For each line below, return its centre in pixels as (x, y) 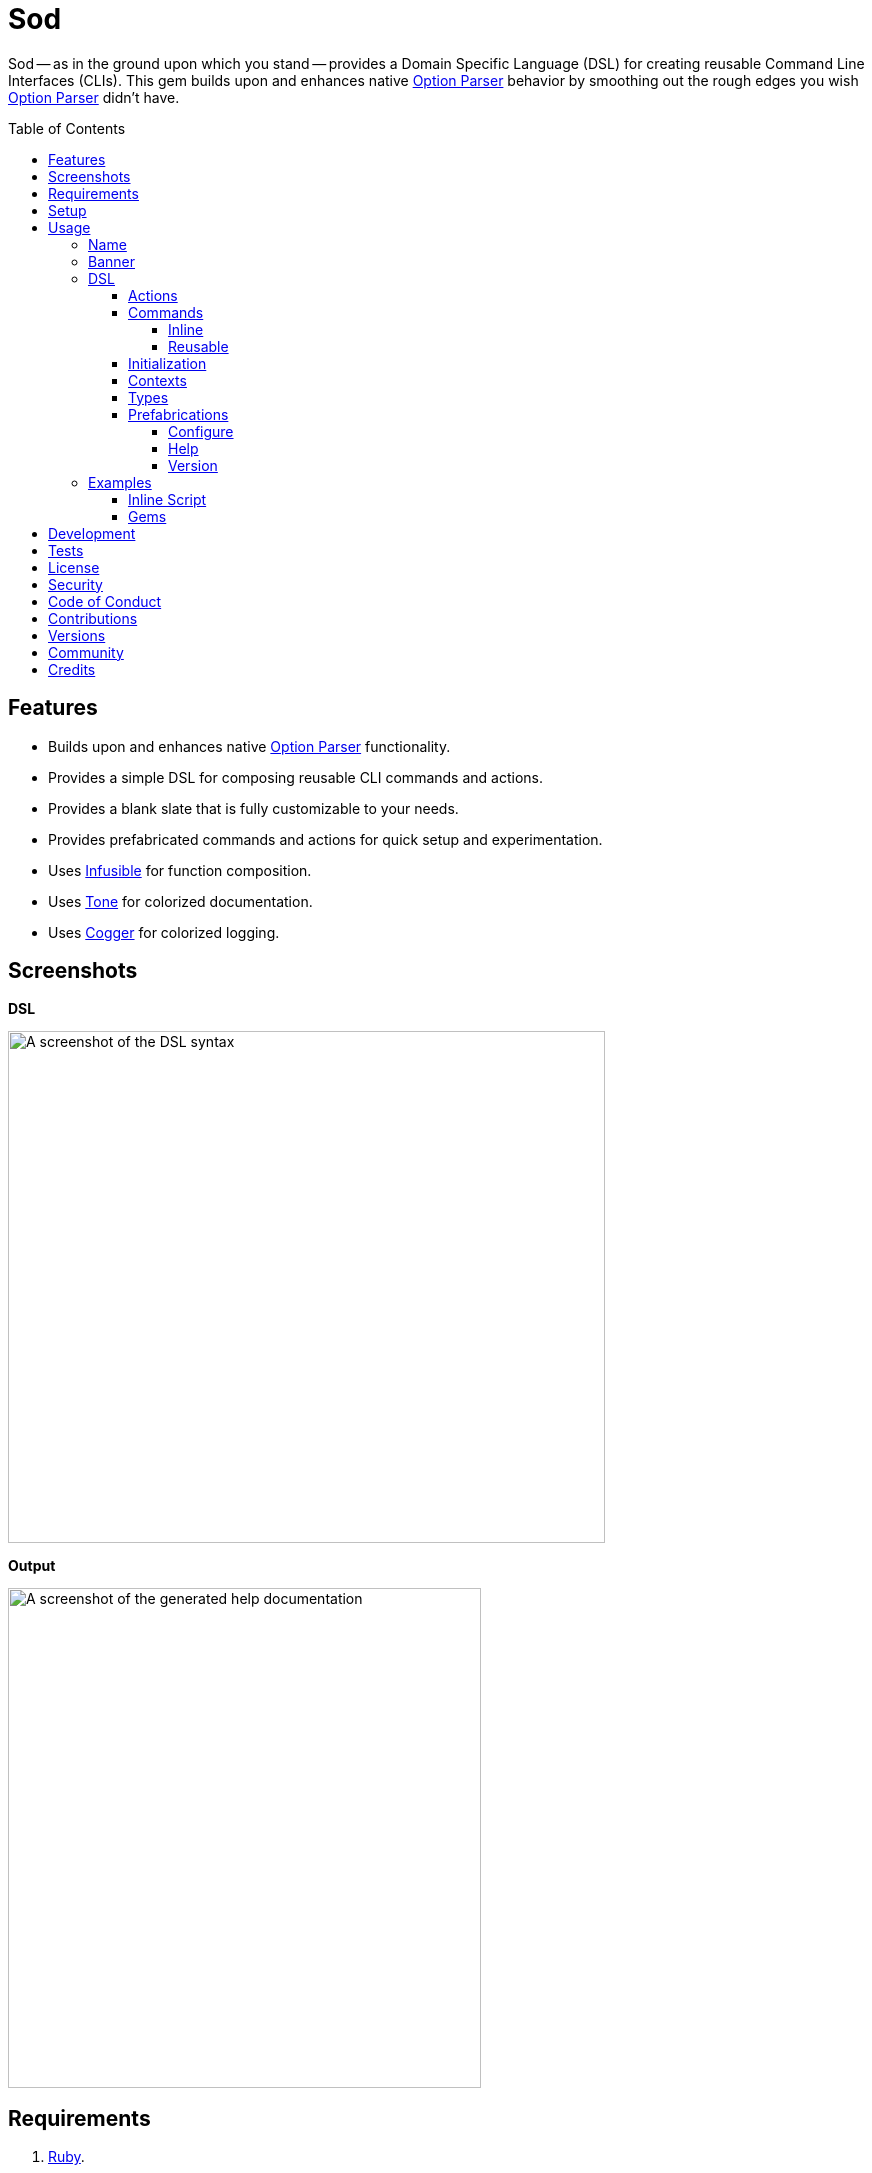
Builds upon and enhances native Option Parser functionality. (249, 746)
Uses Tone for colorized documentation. (180, 901)
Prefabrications (178, 414)
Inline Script (167, 499)
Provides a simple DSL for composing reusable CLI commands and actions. (295, 777)
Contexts (157, 380)
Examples (120, 482)
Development (92, 533)
